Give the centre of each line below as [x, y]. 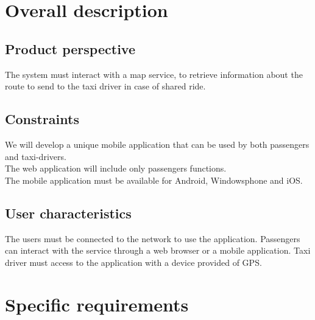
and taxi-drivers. [36, 156]
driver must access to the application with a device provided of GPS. [133, 262]
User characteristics [68, 213]
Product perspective [70, 48]
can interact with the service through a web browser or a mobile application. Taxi [158, 250]
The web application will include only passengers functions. [116, 168]
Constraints [42, 119]
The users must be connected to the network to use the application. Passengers [153, 238]
